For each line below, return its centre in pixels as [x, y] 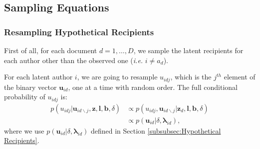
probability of [25, 97]
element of [240, 77]
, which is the [191, 77]
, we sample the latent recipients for [188, 50]
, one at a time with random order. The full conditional [153, 87]
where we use [24, 130]
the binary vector [30, 87]
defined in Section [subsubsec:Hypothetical [156, 130]
